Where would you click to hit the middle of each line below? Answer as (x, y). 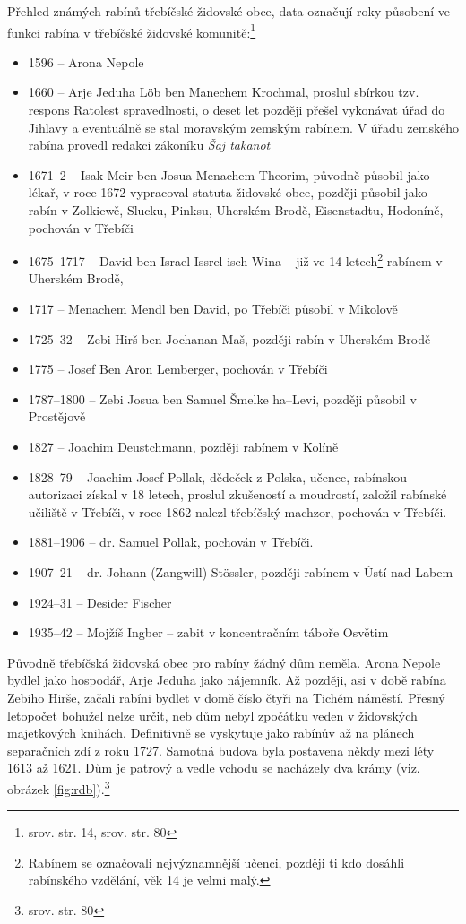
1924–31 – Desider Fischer (100, 602)
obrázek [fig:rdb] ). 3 (59, 787)
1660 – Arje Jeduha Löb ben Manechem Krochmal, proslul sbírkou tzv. (224, 92)
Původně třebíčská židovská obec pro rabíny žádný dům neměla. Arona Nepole (224, 662)
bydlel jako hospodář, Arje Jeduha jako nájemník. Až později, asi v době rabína (227, 680)
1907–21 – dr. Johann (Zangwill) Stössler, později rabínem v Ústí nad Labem (241, 571)
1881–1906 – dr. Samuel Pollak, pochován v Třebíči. (171, 542)
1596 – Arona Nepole (86, 61)
